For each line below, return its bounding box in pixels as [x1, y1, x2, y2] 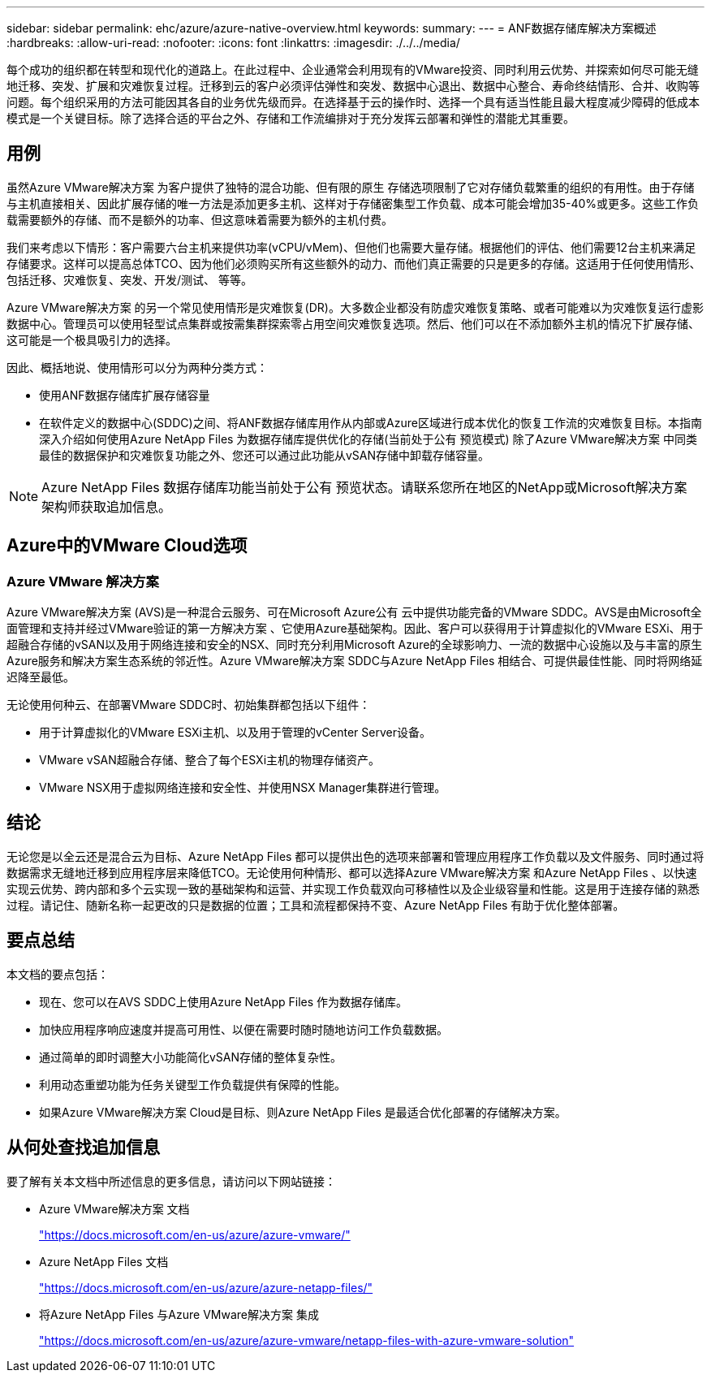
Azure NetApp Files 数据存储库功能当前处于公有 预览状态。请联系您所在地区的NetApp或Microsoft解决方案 [41, 478, 687, 495]
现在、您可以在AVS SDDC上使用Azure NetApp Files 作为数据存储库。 [39, 994, 408, 1009]
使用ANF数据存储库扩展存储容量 [39, 387, 210, 402]
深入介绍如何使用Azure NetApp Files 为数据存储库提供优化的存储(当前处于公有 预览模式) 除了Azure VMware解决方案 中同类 [39, 431, 698, 446]
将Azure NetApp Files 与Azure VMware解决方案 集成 [39, 1307, 319, 1321]
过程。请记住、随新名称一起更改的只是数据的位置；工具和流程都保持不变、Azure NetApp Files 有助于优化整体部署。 [6, 897, 625, 912]
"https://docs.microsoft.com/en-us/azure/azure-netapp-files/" [39, 1280, 373, 1295]
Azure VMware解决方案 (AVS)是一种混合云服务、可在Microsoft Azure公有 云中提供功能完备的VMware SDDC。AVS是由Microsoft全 [6, 605, 702, 620]
